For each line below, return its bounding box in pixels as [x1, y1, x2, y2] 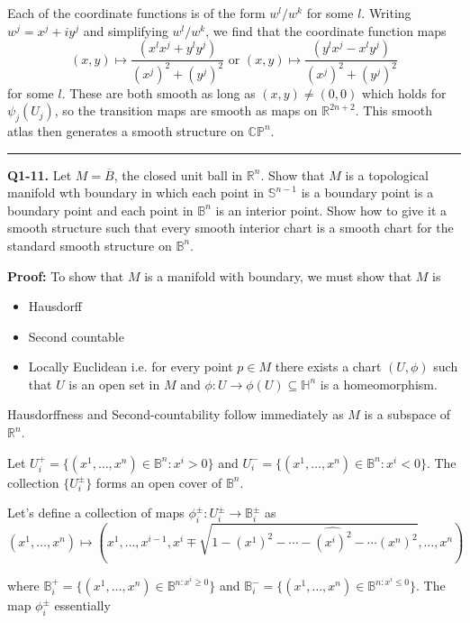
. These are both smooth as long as [61, 83, 256, 102]
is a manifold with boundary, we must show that [144, 266, 412, 285]
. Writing [361, 4, 411, 22]
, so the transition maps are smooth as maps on [54, 101, 318, 120]
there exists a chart [275, 357, 382, 376]
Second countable [28, 326, 124, 345]
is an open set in [68, 374, 160, 393]
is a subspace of [364, 405, 451, 424]
